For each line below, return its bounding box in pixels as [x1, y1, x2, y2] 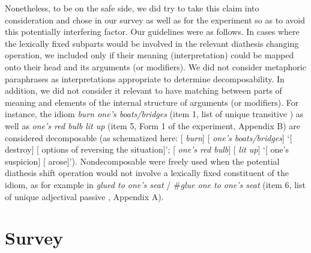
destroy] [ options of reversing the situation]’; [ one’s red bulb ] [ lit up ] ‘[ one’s [5, 143, 289, 156]
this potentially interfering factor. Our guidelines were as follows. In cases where [5, 25, 300, 38]
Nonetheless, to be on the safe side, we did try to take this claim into [5, 2, 259, 14]
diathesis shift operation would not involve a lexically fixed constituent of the [5, 166, 289, 179]
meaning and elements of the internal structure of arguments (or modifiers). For [5, 96, 299, 108]
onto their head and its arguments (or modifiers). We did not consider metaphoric [5, 60, 306, 73]
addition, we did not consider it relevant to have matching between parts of [5, 84, 282, 97]
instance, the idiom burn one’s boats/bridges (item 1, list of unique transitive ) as [5, 108, 304, 120]
